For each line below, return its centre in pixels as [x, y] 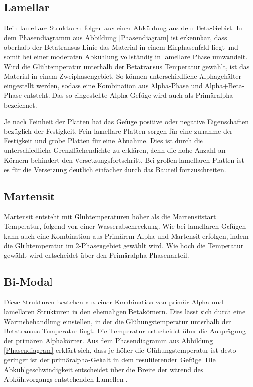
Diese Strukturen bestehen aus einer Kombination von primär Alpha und [114, 302]
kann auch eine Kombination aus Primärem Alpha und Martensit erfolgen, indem [126, 235]
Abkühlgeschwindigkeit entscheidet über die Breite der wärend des [104, 369]
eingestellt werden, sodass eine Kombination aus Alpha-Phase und [103, 85]
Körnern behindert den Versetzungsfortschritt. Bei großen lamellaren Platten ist [124, 159]
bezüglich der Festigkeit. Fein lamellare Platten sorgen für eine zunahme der [118, 131]
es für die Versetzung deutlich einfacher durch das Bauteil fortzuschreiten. [115, 169]
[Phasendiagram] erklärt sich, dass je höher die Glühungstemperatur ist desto [120, 350]
